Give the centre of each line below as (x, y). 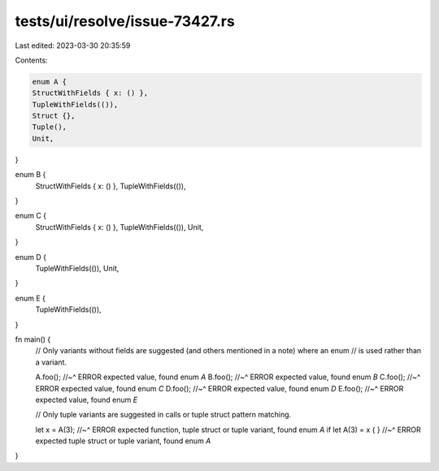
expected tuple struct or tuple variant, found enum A (123, 441)
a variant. (51, 362)
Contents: (31, 60)
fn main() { (33, 339)
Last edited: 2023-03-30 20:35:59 (73, 45)
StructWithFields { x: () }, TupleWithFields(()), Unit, (120, 227)
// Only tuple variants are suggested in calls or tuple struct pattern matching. (163, 415)
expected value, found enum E (87, 400)
